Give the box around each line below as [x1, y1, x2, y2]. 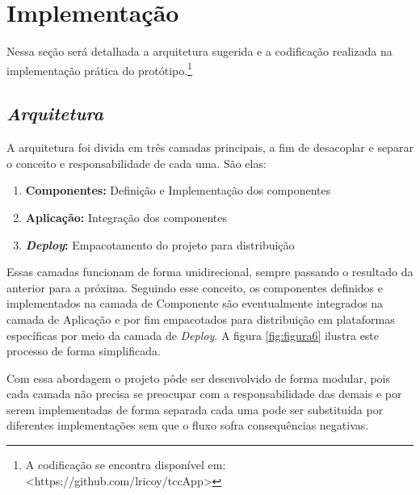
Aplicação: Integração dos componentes [25, 208, 228, 225]
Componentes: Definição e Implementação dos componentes [25, 182, 331, 199]
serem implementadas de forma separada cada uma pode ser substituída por [6, 401, 384, 417]
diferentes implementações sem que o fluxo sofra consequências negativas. [6, 417, 369, 434]
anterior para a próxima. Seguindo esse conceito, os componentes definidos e [6, 279, 384, 296]
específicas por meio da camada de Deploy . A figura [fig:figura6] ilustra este [6, 326, 380, 343]
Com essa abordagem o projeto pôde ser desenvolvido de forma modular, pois [6, 369, 391, 386]
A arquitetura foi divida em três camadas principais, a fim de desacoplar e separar [6, 139, 414, 156]
